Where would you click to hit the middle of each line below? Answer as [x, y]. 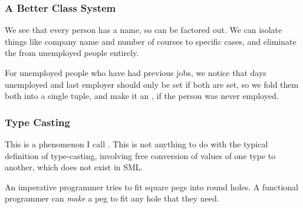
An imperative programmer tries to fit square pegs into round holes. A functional [151, 186]
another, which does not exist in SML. [74, 167]
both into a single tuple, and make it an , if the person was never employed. [142, 96]
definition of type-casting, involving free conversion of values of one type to [140, 155]
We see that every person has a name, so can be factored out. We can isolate [144, 30]
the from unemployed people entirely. [72, 53]
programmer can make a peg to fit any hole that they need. [112, 198]
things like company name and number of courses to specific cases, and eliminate [151, 41]
